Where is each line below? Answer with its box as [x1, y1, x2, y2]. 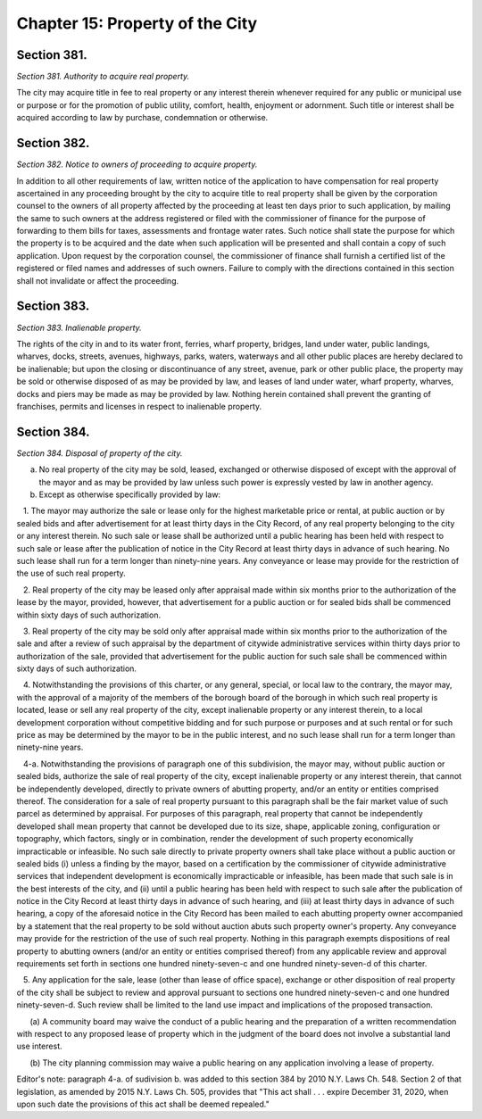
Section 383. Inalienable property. [16, 322, 142, 333]
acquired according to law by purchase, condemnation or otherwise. [16, 112, 269, 123]
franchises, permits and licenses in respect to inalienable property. [16, 401, 262, 411]
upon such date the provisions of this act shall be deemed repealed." [16, 1098, 270, 1109]
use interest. [16, 1040, 62, 1052]
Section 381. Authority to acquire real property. [16, 71, 190, 82]
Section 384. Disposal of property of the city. [16, 447, 183, 459]
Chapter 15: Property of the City [16, 13, 258, 33]
